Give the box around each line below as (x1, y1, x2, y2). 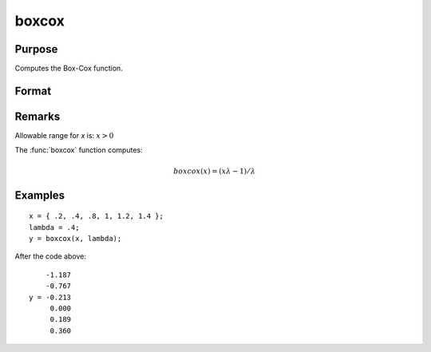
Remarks (14, 109, 61, 123)
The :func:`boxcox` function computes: (14, 145, 143, 155)
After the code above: (14, 251, 87, 261)
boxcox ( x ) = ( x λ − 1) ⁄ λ (172, 166, 256, 176)
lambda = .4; (29, 223, 80, 231)
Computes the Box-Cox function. (14, 64, 123, 73)
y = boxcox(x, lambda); (29, 234, 122, 243)
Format (14, 84, 52, 97)
